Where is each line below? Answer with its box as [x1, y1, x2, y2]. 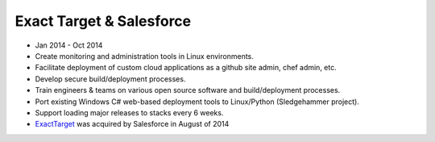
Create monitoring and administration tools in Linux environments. [35, 51, 254, 61]
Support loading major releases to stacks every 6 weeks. [35, 107, 224, 117]
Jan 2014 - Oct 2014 [35, 40, 103, 50]
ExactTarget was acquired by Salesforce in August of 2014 [35, 119, 230, 129]
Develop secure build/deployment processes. [35, 73, 186, 84]
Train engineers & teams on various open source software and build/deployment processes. [35, 86, 341, 95]
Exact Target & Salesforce [14, 12, 192, 30]
